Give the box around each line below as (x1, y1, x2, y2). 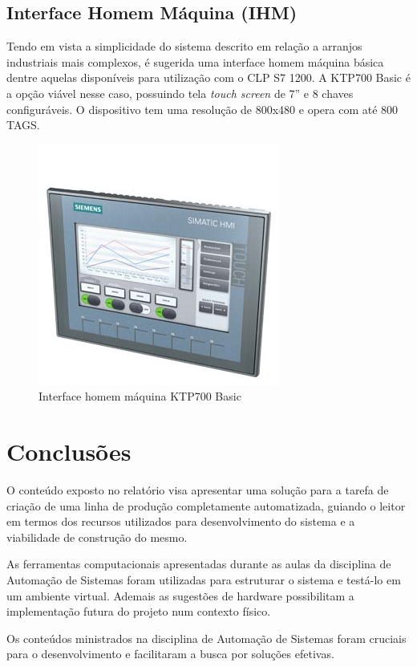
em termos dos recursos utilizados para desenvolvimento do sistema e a (6, 513, 355, 530)
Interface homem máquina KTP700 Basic (38, 388, 241, 405)
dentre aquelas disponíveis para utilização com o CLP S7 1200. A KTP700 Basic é (6, 69, 411, 86)
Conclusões (6, 435, 132, 468)
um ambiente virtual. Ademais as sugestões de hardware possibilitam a (6, 587, 354, 604)
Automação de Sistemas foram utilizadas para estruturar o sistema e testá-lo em (6, 571, 401, 588)
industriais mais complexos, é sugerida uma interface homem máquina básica (6, 53, 384, 70)
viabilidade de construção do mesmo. (6, 528, 188, 545)
